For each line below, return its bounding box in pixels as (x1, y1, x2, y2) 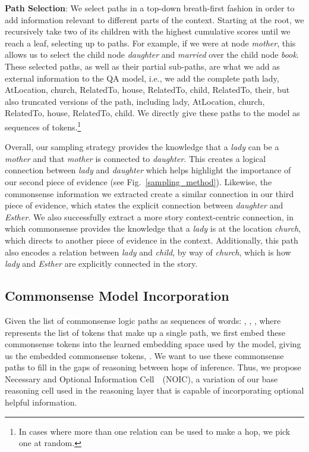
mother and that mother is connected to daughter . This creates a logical (5, 152, 266, 164)
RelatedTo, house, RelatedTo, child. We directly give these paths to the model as (5, 107, 300, 119)
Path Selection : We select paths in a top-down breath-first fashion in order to (5, 2, 295, 14)
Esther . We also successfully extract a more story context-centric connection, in (5, 210, 294, 223)
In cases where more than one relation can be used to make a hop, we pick (18, 425, 291, 437)
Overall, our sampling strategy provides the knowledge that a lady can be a (5, 141, 279, 153)
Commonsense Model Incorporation (5, 286, 229, 305)
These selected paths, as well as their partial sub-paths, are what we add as (5, 60, 280, 72)
